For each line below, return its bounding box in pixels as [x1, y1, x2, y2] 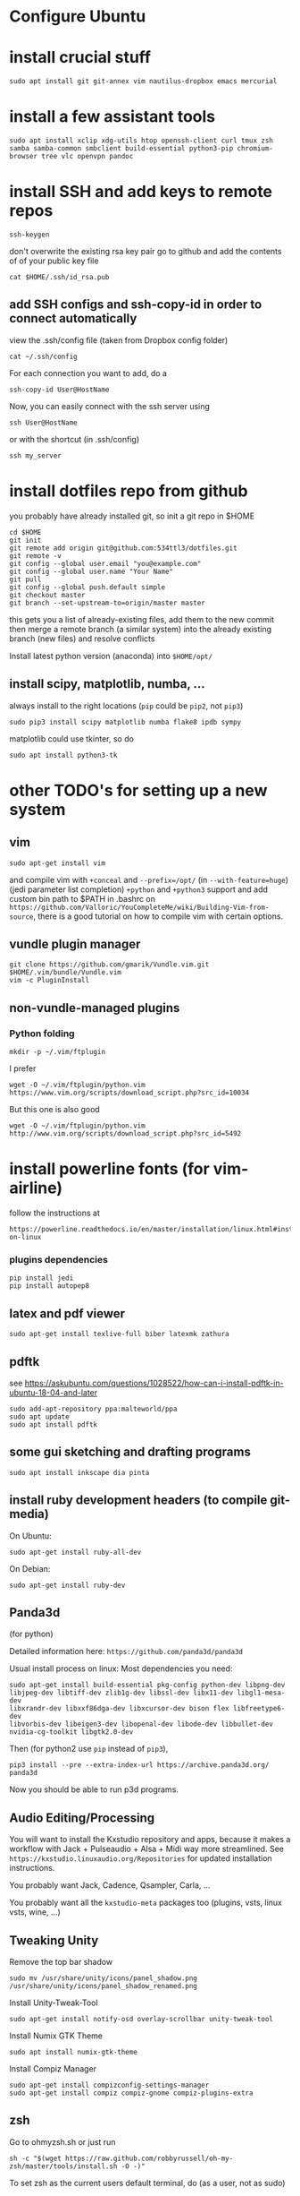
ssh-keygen [9, 230, 50, 239]
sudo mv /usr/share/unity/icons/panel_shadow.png [9, 1973, 198, 1983]
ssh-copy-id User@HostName [9, 385, 110, 394]
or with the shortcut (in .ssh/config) [9, 433, 140, 444]
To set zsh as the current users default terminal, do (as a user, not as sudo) [9, 2177, 286, 2188]
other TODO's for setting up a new [9, 780, 268, 801]
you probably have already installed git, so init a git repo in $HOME [9, 510, 255, 521]
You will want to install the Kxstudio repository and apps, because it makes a [9, 1834, 291, 1845]
